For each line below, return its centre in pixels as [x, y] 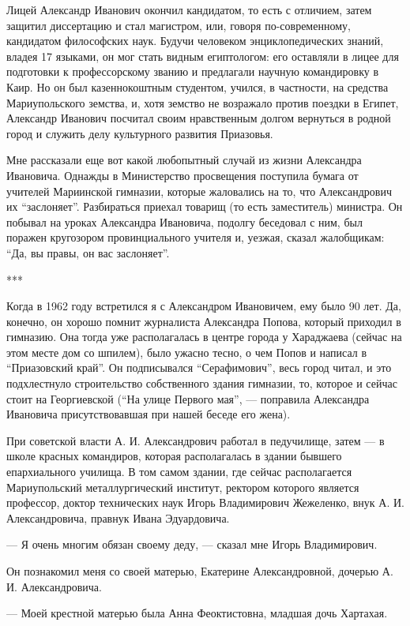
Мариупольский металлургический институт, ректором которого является [183, 487]
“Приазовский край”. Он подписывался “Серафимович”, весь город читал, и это [199, 367]
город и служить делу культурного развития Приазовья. [140, 133]
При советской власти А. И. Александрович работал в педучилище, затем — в [196, 440]
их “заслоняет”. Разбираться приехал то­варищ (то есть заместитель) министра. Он [205, 206]
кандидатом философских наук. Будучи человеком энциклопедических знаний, [195, 41]
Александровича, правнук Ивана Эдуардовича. [118, 517]
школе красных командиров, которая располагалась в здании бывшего [174, 456]
